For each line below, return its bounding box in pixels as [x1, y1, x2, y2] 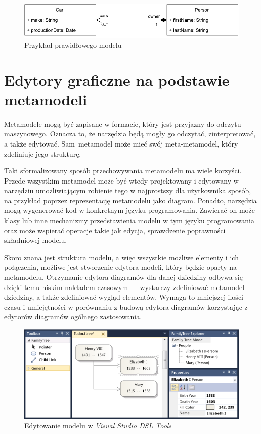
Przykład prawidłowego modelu [24, 39, 122, 50]
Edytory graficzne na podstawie [4, 69, 230, 90]
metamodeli [4, 89, 88, 110]
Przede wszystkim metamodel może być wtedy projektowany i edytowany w [4, 175, 239, 186]
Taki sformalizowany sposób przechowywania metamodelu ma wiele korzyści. [4, 165, 242, 176]
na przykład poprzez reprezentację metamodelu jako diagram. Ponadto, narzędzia [4, 195, 257, 205]
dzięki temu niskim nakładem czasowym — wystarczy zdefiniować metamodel [4, 281, 245, 292]
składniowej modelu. [4, 235, 67, 245]
